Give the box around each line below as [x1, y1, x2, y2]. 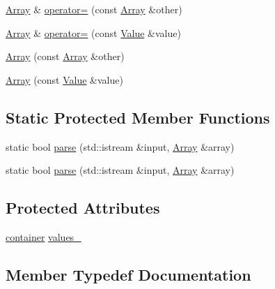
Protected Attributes [6, 197, 160, 218]
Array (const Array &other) [6, 49, 125, 64]
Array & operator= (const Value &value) [6, 25, 181, 40]
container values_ [6, 229, 81, 244]
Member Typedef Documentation [6, 263, 251, 285]
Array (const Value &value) [6, 72, 123, 87]
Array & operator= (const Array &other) [6, 2, 182, 16]
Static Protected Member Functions [6, 106, 270, 128]
